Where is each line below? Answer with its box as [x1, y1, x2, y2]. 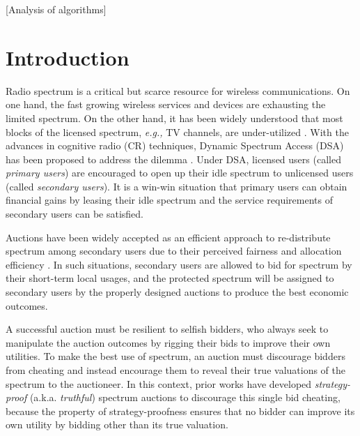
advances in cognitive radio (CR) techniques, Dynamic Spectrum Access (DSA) [6, 138, 344, 153]
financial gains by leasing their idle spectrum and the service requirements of [6, 193, 333, 207]
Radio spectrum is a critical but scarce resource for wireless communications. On [6, 83, 350, 98]
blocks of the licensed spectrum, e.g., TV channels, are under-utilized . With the [6, 124, 349, 139]
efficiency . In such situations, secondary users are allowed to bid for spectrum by [6, 257, 352, 271]
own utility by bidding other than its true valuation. [6, 417, 228, 432]
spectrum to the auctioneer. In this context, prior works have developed [6, 376, 312, 391]
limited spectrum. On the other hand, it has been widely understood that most [6, 110, 343, 125]
